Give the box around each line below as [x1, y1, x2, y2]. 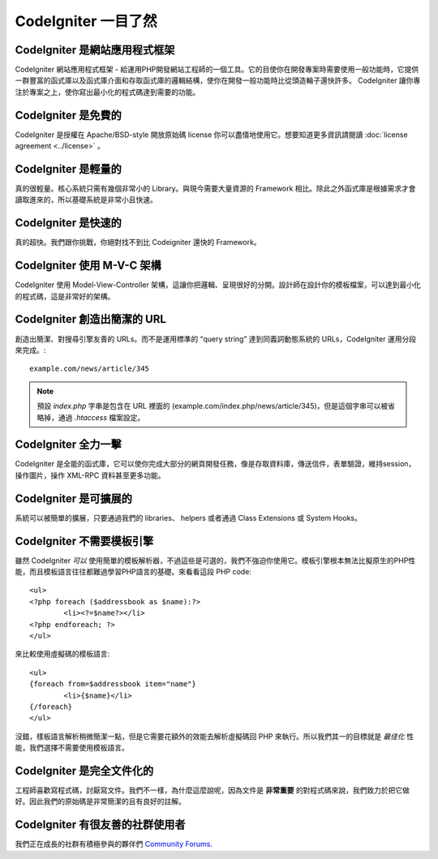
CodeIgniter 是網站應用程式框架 [15, 43, 175, 57]
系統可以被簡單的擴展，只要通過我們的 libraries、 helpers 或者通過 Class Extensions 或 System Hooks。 [15, 513, 363, 522]
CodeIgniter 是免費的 [15, 108, 122, 122]
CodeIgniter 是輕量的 [15, 162, 122, 176]
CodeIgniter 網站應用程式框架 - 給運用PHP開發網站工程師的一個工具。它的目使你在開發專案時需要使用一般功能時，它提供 [15, 65, 419, 75]
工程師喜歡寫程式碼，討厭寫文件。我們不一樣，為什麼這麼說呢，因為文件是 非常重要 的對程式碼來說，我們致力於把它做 [15, 785, 410, 795]
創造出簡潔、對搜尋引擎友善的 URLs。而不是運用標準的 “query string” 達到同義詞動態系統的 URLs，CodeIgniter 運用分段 [15, 333, 417, 344]
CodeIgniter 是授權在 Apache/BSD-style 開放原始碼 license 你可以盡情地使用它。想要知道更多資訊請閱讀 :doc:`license [15, 130, 409, 140]
